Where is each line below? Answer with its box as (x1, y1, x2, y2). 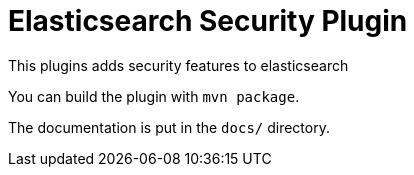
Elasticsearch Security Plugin (8, 4, 408, 38)
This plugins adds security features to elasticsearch (8, 56, 349, 74)
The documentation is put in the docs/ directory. (8, 118, 330, 136)
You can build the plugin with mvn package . (8, 87, 300, 105)
